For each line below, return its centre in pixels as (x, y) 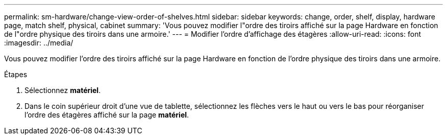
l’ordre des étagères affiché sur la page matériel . (107, 115)
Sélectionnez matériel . (63, 90)
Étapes (16, 74)
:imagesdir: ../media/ (39, 43)
